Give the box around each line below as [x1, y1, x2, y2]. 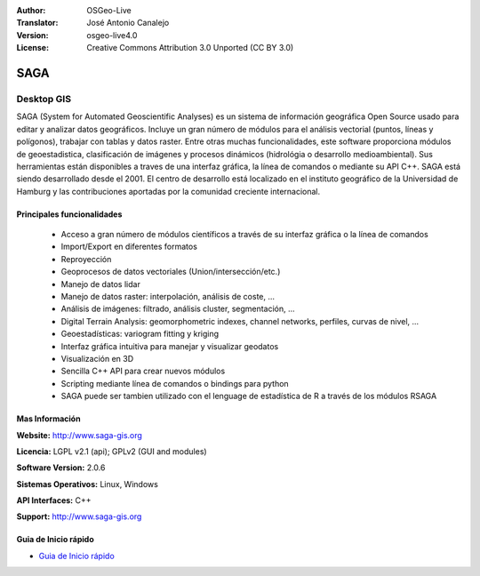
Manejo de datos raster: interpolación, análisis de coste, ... [60, 292, 276, 302]
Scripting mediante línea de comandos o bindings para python [60, 378, 289, 388]
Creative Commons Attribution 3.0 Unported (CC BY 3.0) [86, 43, 294, 53]
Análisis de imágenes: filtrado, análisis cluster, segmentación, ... [60, 303, 295, 315]
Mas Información [16, 413, 81, 424]
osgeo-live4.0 [86, 29, 138, 40]
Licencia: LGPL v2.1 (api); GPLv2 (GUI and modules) [16, 445, 208, 457]
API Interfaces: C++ [16, 495, 92, 506]
